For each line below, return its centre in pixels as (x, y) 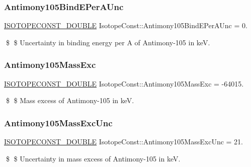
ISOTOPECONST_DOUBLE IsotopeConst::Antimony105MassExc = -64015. (124, 83)
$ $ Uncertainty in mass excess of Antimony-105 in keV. (93, 158)
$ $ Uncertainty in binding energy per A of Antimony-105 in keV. (108, 42)
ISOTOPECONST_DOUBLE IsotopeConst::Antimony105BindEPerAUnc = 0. (126, 25)
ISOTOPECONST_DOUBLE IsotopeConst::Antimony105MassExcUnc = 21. (123, 142)
